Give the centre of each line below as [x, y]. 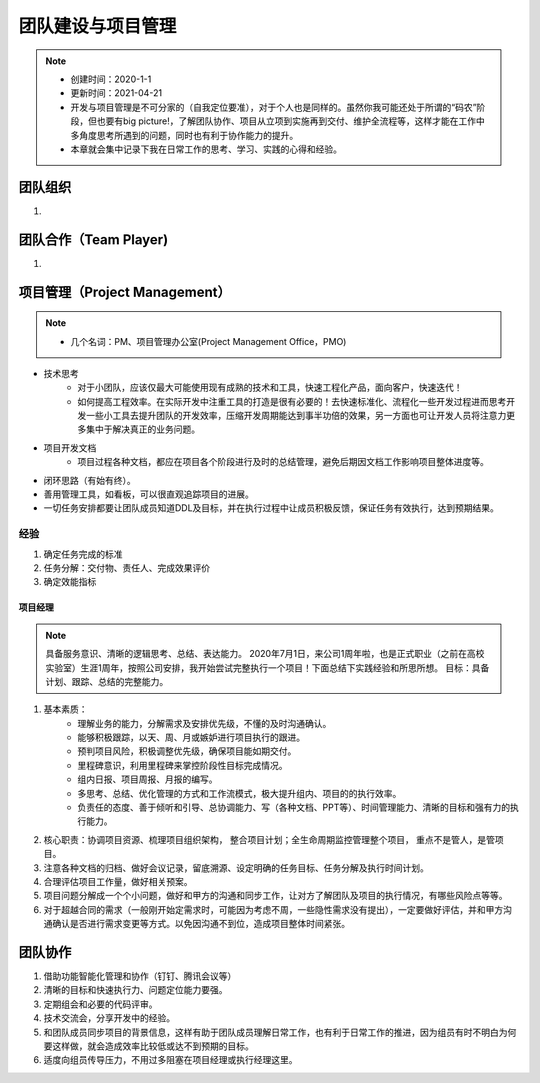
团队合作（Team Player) [93, 239]
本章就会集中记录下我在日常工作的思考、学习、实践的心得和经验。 [206, 149]
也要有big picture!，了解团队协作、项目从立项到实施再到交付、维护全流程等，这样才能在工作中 [290, 121]
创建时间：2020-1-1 [111, 79]
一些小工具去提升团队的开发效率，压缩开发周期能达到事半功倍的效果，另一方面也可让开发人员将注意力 [296, 416]
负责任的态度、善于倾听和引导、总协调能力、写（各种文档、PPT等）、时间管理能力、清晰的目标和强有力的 [293, 807]
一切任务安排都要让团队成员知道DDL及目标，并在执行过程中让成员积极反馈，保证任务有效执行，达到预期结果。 [271, 508]
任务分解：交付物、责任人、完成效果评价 [126, 567]
